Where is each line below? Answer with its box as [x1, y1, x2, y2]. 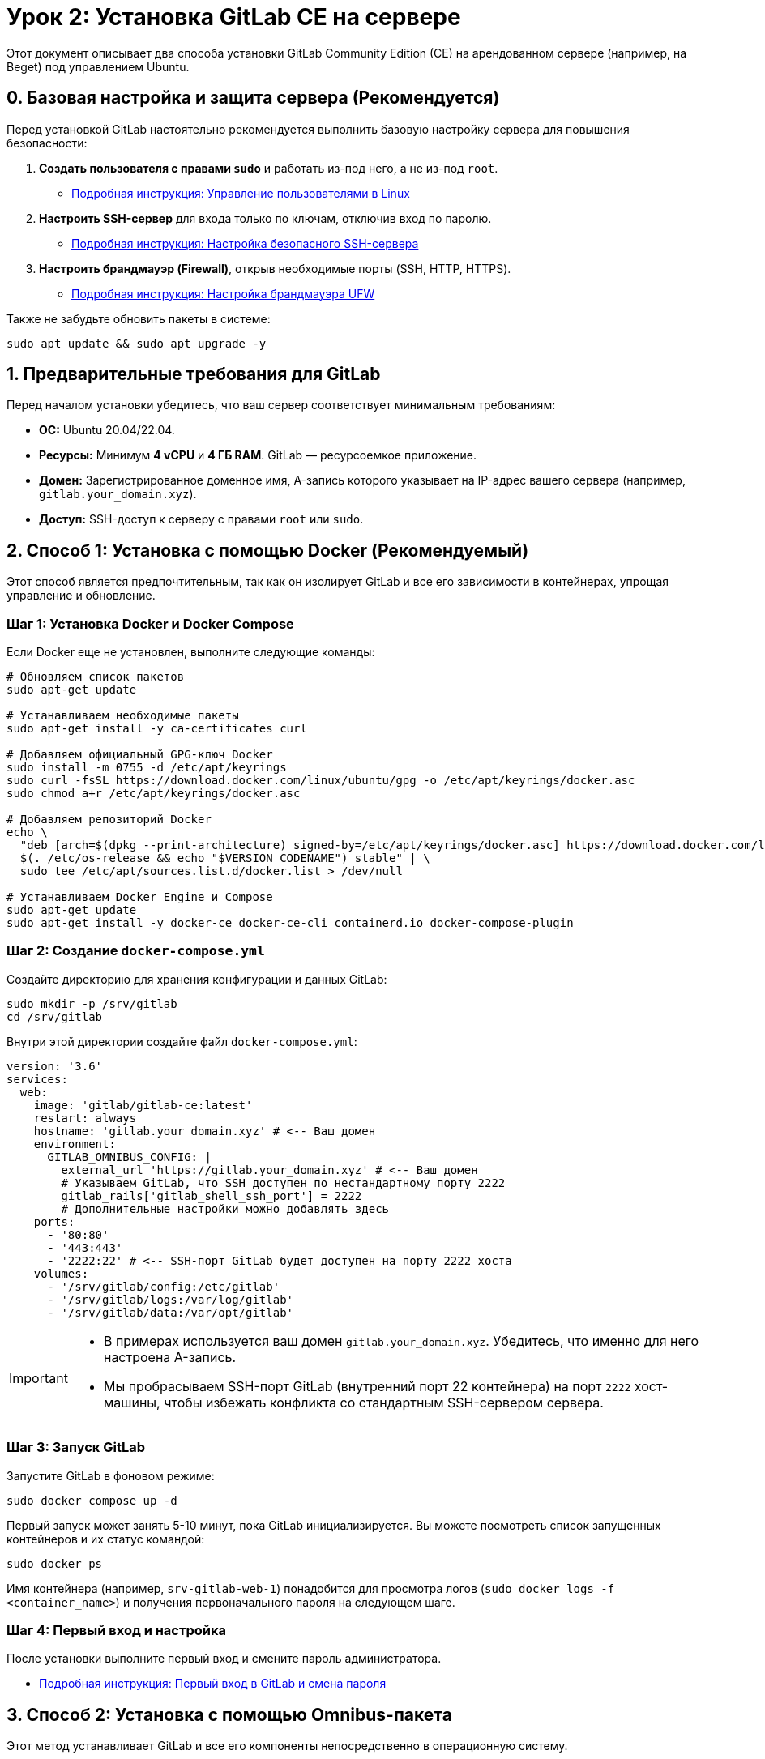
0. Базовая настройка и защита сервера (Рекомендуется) [6, 88, 500, 109]
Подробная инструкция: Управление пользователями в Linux [71, 186, 410, 200]
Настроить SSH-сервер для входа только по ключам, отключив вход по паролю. [39, 211, 492, 225]
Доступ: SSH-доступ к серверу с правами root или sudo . [39, 512, 364, 527]
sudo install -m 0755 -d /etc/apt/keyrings [6, 761, 287, 775]
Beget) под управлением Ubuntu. [6, 59, 190, 74]
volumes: [33, 1266, 89, 1280]
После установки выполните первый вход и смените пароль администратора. [6, 1651, 442, 1666]
